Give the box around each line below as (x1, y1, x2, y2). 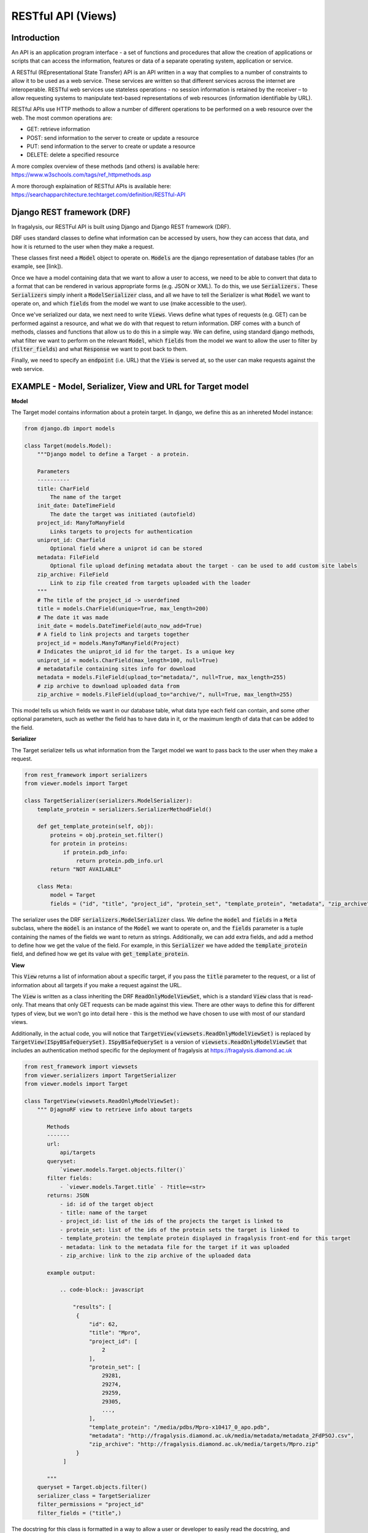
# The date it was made (37, 614, 109, 621)
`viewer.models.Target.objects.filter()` (59, 1166, 186, 1173)
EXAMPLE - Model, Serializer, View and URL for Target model (11, 381, 249, 392)
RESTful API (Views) (11, 9, 117, 23)
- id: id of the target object (59, 1201, 154, 1207)
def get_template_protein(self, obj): (37, 823, 154, 830)
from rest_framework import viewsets (24, 1063, 138, 1070)
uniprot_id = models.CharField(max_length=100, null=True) (37, 657, 219, 663)
